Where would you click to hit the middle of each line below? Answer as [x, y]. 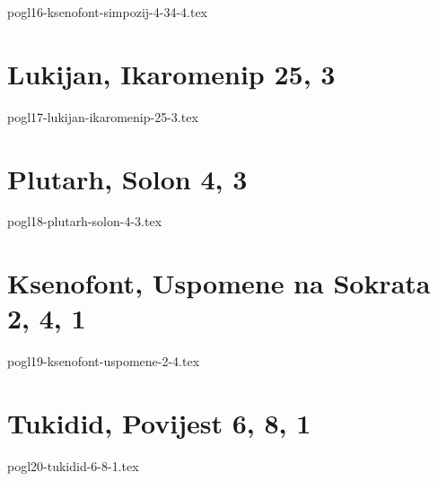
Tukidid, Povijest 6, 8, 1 [159, 423]
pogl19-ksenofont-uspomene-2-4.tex [104, 361]
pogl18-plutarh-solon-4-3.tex [85, 221]
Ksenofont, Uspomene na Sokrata [219, 283]
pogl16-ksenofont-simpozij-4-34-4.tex [107, 12]
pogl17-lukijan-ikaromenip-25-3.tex [103, 116]
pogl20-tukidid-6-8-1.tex [73, 466]
